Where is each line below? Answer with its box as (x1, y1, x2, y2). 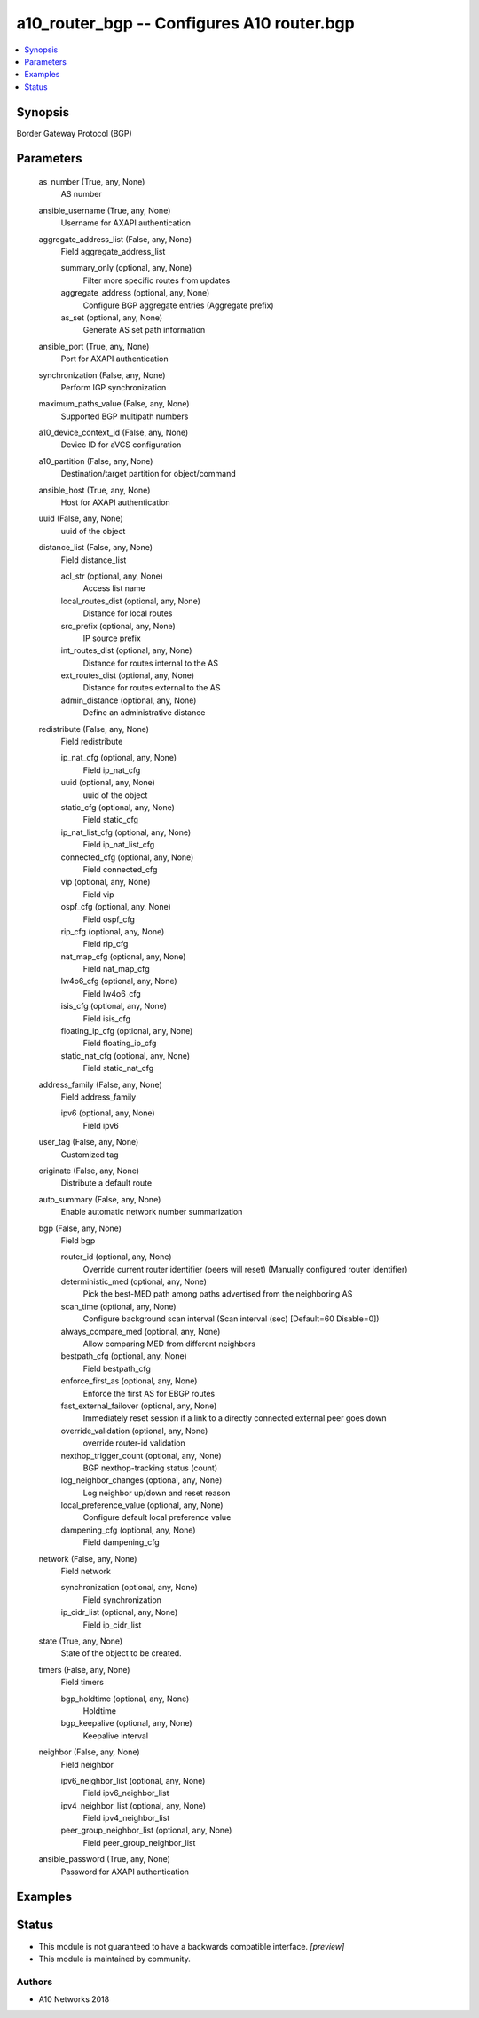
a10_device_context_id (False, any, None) (38, 427, 189, 438)
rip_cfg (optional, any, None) (60, 926, 165, 936)
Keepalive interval (82, 1730, 149, 1741)
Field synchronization (82, 1594, 161, 1605)
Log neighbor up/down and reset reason (82, 1487, 231, 1498)
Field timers (60, 1677, 104, 1688)
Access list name (82, 583, 145, 594)
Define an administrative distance (82, 707, 206, 718)
